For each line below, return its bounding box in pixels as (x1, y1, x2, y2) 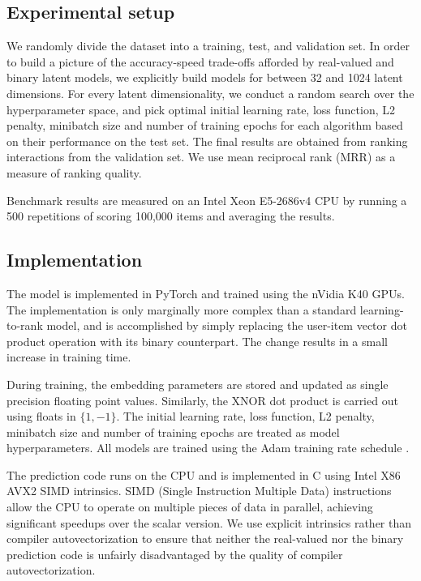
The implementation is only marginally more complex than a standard (6, 301, 357, 318)
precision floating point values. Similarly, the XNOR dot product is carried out (6, 391, 398, 408)
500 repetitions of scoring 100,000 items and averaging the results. (6, 207, 335, 224)
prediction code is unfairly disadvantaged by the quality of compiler (6, 545, 343, 562)
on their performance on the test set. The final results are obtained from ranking (6, 132, 408, 149)
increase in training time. (6, 348, 131, 365)
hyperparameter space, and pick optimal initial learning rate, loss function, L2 (6, 100, 395, 117)
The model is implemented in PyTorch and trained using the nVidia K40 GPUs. (6, 284, 405, 301)
